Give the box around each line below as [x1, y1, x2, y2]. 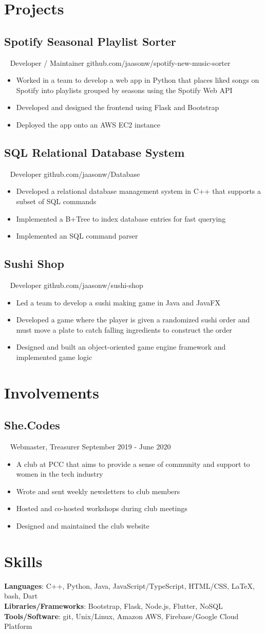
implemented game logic [16, 351, 92, 362]
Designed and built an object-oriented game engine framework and [16, 341, 226, 352]
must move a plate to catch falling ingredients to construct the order [16, 324, 232, 335]
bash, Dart [4, 590, 38, 601]
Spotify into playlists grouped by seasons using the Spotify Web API [16, 84, 233, 95]
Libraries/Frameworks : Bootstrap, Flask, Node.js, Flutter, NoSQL [4, 600, 223, 611]
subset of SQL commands [16, 195, 97, 206]
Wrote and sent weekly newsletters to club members [16, 485, 180, 496]
